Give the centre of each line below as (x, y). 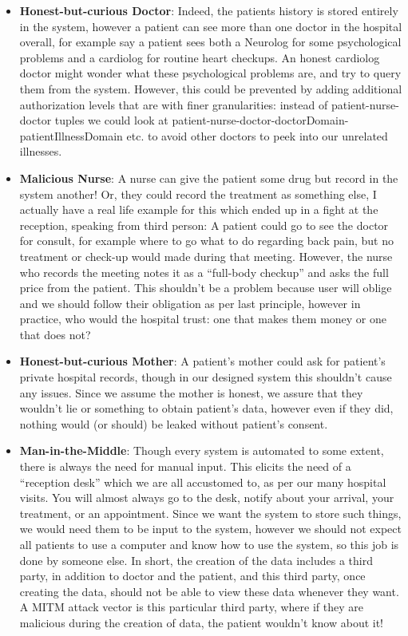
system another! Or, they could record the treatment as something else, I (198, 194)
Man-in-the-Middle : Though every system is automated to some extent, (202, 450)
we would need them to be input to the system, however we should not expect (210, 529)
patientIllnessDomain (71, 135)
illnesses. (41, 151)
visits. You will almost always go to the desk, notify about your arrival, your (207, 498)
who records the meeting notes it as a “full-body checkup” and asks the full (204, 272)
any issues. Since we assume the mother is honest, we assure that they (191, 392)
